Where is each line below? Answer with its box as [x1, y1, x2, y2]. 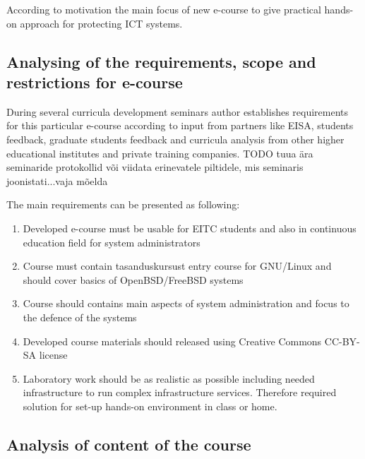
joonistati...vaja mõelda [6, 173, 108, 188]
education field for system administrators [23, 234, 201, 249]
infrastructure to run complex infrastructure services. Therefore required [23, 385, 337, 400]
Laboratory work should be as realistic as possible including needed [23, 371, 315, 386]
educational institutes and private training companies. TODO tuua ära [6, 145, 313, 160]
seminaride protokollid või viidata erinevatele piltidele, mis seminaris [6, 160, 304, 174]
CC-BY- [324, 333, 360, 348]
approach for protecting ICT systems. [20, 16, 183, 30]
